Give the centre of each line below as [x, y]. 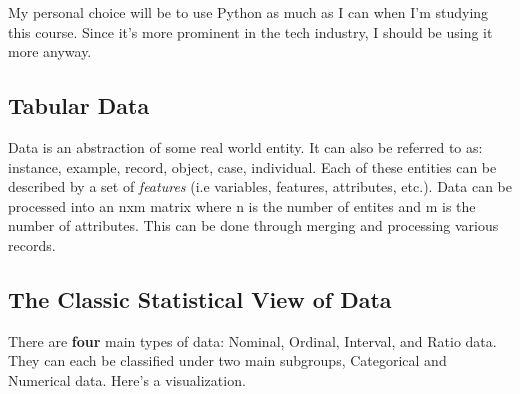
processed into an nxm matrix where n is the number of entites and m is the [242, 205]
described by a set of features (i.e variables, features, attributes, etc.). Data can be [260, 186]
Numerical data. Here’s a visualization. [127, 379]
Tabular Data [79, 105]
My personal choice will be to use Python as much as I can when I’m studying [248, 12]
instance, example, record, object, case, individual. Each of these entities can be [252, 166]
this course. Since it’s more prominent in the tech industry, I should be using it [250, 31]
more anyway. [50, 51]
